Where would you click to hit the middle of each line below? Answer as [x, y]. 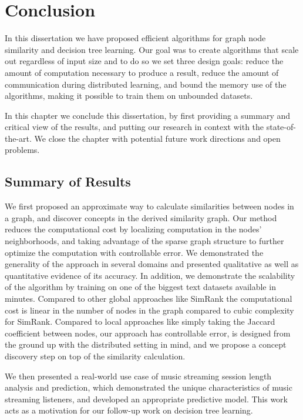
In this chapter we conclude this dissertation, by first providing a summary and [148, 115]
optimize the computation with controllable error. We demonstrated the [134, 252]
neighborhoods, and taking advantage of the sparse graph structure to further [144, 241]
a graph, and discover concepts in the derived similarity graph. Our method [141, 217]
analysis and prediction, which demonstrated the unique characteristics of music [149, 387]
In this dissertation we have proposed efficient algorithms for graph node [135, 38]
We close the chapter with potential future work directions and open [157, 138]
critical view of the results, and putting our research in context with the [134, 127]
